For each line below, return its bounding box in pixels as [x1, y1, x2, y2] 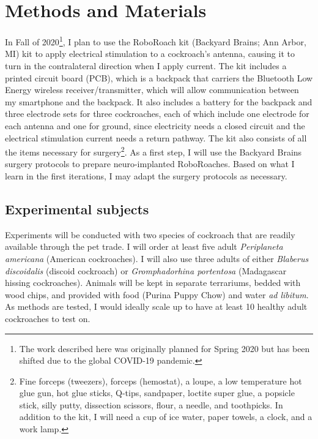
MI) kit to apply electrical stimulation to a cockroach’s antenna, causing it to [5, 47, 295, 60]
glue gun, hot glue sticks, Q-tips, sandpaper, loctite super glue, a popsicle [19, 386, 295, 399]
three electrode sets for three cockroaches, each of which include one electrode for [5, 107, 309, 120]
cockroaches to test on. [5, 312, 91, 325]
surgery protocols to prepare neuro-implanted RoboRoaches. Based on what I [5, 157, 295, 170]
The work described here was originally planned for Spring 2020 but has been [19, 342, 310, 355]
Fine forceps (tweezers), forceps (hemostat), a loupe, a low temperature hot [19, 374, 302, 387]
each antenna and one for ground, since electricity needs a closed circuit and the [5, 119, 305, 132]
